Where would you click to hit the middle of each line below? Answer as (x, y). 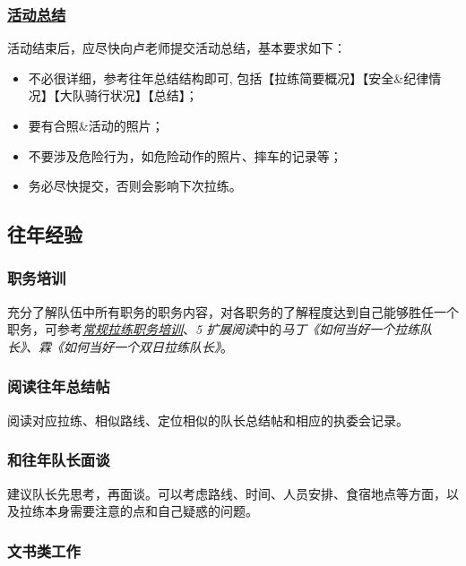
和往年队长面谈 (59, 460)
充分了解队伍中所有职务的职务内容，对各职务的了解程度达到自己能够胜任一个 (233, 311)
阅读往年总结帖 (59, 386)
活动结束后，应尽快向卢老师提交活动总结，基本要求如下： (177, 48)
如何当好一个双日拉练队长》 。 (148, 346)
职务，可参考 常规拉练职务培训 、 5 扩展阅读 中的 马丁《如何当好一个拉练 (214, 329)
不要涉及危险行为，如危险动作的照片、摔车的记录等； (185, 155)
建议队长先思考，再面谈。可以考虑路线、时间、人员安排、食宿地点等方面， (227, 493)
